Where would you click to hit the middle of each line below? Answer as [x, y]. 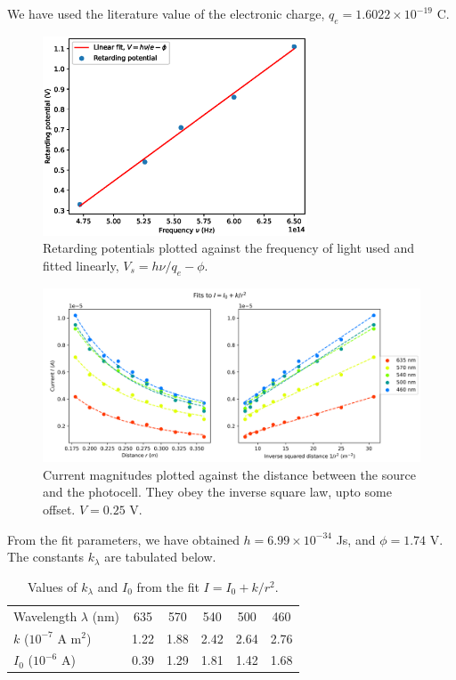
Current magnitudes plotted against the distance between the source [229, 474]
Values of [52, 586]
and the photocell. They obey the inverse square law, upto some [217, 492]
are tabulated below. [160, 557]
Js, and [356, 539]
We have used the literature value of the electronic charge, [166, 13]
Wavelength [45, 615]
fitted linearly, [81, 266]
